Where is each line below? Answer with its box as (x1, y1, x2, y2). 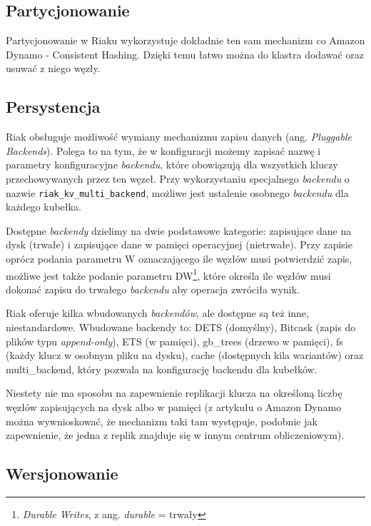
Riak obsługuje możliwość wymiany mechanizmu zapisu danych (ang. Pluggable (6, 129, 352, 144)
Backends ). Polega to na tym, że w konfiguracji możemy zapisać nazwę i (6, 143, 321, 158)
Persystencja (6, 96, 101, 118)
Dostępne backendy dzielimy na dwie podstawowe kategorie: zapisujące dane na (6, 223, 352, 238)
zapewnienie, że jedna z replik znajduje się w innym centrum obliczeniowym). (6, 428, 345, 442)
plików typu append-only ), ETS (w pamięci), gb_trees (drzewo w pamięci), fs (6, 333, 343, 348)
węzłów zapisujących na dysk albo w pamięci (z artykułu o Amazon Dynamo (6, 400, 342, 414)
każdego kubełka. (6, 199, 81, 214)
